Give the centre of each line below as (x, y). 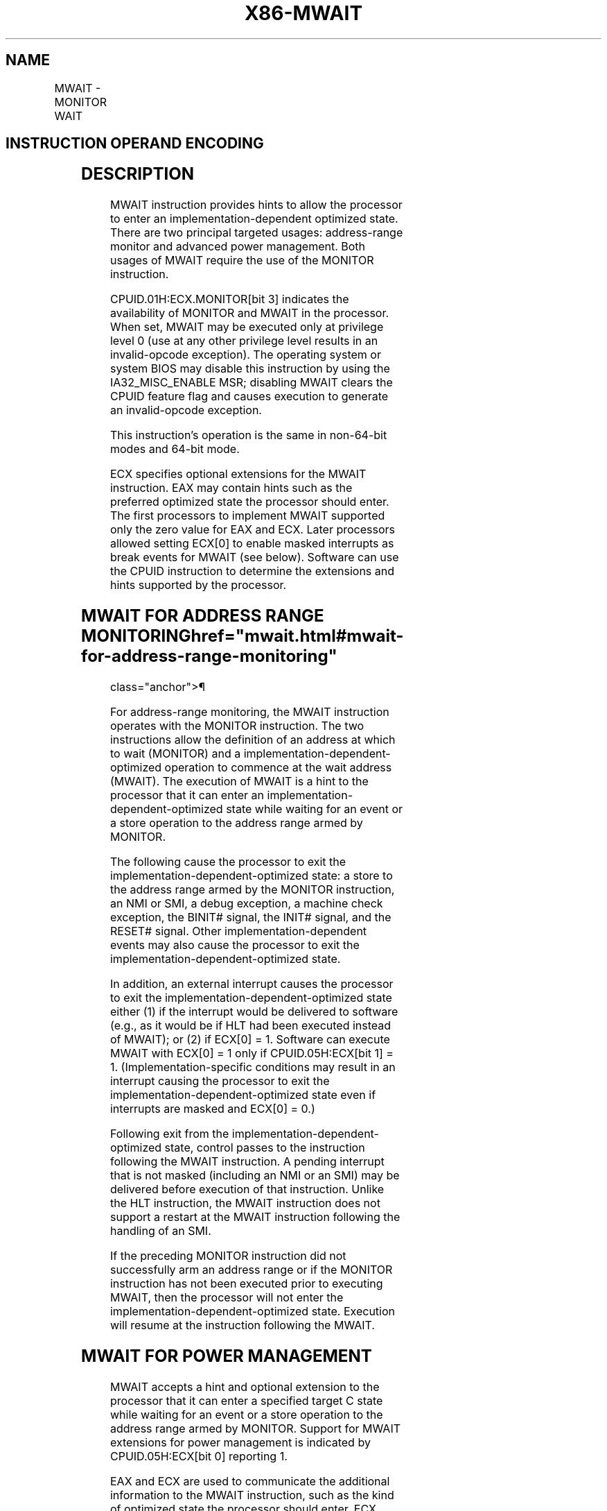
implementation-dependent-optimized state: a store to (251, 876)
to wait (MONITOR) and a (175, 754)
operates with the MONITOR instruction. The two (237, 726)
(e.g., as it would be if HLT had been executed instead (250, 1026)
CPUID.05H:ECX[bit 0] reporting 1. (199, 1456)
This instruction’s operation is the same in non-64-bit (248, 435)
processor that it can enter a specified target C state (246, 1400)
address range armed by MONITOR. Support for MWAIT (255, 1428)
